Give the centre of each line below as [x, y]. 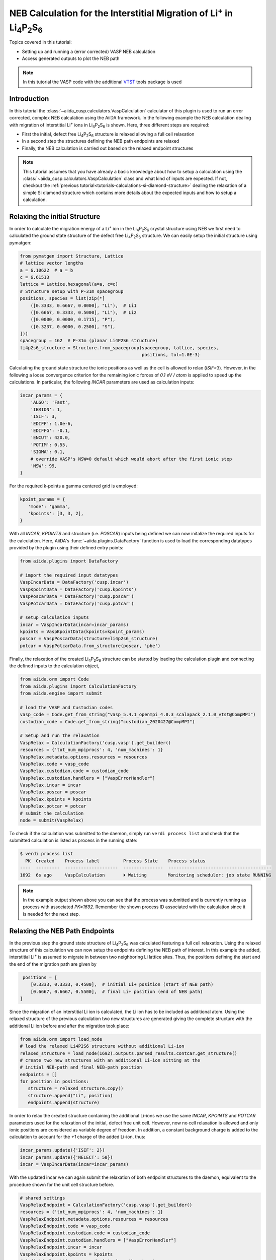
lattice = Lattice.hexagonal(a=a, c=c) [69, 284]
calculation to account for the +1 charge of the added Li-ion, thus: [77, 1137]
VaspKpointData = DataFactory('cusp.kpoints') [78, 589]
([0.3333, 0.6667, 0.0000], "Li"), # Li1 [83, 305]
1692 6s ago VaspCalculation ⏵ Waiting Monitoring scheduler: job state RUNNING [146, 875]
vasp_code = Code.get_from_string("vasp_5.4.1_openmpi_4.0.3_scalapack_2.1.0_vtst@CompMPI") [138, 715]
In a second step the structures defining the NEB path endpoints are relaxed [101, 141]
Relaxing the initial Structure [55, 216]
